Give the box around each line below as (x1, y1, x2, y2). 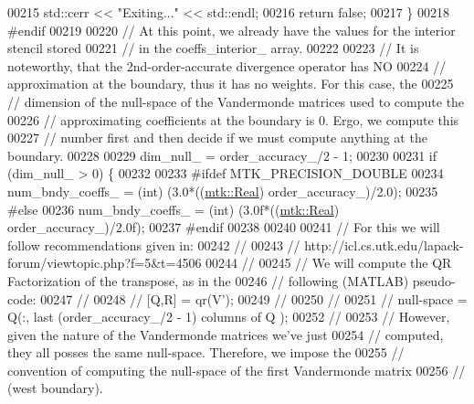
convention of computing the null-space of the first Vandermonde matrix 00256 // (7, 360, 466, 379)
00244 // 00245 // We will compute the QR (205, 253, 452, 272)
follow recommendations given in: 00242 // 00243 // (7, 235, 300, 254)
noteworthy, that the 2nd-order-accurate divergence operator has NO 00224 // (7, 56, 447, 75)
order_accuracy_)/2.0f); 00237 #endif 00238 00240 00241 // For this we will (7, 218, 440, 237)
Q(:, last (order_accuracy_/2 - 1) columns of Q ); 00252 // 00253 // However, (7, 307, 450, 326)
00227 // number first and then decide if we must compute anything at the (7, 128, 427, 147)
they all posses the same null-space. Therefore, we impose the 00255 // (7, 343, 405, 362)
